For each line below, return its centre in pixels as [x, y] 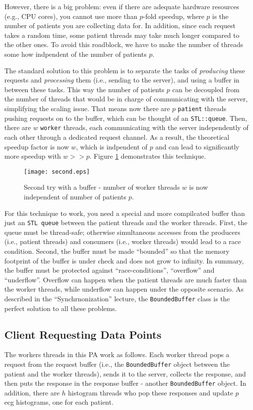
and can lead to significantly [197, 146]
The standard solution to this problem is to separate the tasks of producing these [125, 70]
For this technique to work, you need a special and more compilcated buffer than [125, 213]
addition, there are [32, 392]
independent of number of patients [75, 196]
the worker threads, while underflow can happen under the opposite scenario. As [124, 289]
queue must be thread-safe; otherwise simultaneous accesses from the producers [122, 232]
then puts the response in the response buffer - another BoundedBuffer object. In [126, 383]
